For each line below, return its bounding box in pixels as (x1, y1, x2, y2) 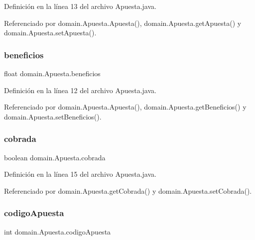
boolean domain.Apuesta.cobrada (4, 152, 106, 162)
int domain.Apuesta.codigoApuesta (4, 226, 111, 237)
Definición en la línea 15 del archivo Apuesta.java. (4, 169, 156, 179)
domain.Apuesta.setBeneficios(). (4, 111, 102, 121)
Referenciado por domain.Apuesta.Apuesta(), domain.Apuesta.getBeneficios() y (4, 102, 247, 112)
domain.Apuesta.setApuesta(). (4, 27, 97, 38)
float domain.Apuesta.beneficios (4, 68, 101, 78)
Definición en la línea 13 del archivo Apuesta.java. (4, 1, 156, 11)
